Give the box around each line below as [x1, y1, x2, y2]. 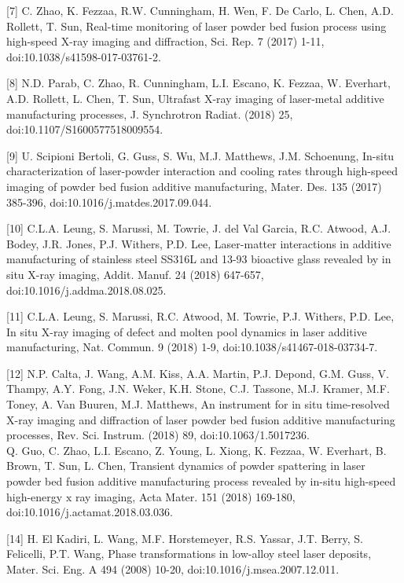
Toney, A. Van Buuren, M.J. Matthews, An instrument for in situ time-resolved [6, 396, 390, 412]
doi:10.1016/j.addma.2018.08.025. [6, 281, 167, 298]
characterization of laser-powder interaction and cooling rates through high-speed [6, 163, 398, 179]
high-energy [6, 488, 63, 504]
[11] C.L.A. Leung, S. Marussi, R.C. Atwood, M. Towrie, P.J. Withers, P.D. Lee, [6, 308, 395, 324]
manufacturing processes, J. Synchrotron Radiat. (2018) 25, [6, 105, 293, 122]
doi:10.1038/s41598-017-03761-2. [6, 48, 161, 64]
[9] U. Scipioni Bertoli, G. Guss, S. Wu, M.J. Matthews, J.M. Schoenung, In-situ [6, 147, 395, 163]
